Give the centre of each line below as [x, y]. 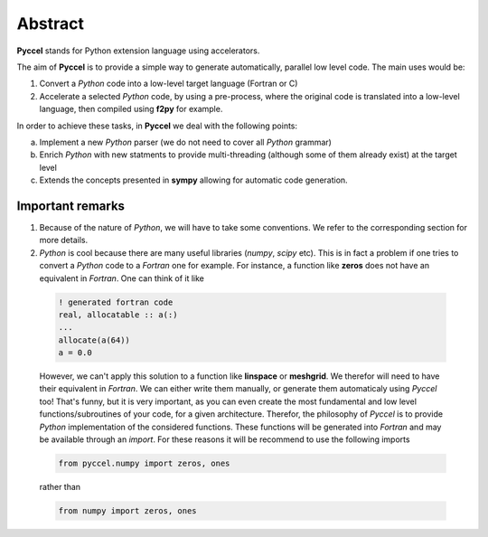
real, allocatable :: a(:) [118, 315]
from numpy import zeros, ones [128, 510]
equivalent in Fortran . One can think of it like [122, 278]
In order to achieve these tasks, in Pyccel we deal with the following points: [157, 126]
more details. [64, 240]
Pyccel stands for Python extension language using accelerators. [138, 51]
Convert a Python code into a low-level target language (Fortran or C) [169, 84]
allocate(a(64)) [94, 340]
